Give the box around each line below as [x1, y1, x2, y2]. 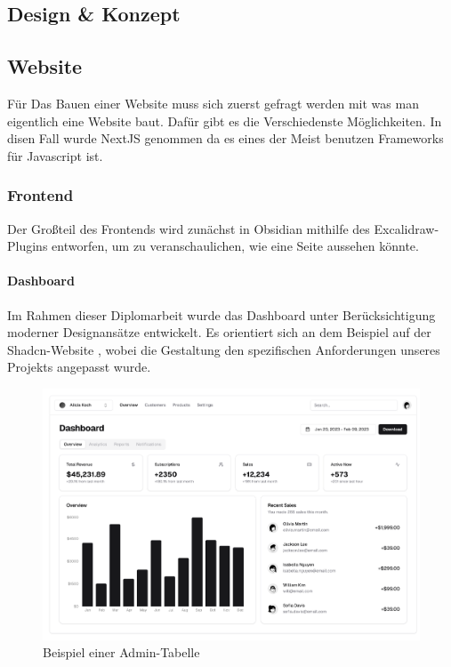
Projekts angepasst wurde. [7, 358, 151, 376]
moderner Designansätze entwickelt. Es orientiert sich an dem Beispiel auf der [7, 323, 431, 342]
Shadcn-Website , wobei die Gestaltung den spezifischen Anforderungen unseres [7, 340, 440, 358]
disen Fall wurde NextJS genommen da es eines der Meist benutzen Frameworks [7, 129, 444, 148]
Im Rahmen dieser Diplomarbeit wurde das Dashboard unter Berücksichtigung [7, 305, 436, 324]
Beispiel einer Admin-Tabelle [43, 643, 200, 662]
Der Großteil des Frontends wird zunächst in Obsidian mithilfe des [7, 219, 370, 237]
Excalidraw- [374, 219, 439, 237]
